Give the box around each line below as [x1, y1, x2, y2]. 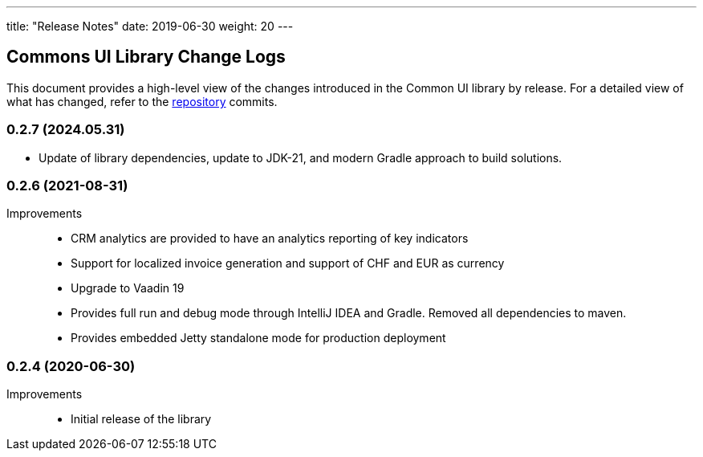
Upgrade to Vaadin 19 [71, 281, 185, 296]
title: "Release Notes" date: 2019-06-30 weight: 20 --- [6, 19, 294, 33]
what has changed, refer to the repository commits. [6, 94, 278, 108]
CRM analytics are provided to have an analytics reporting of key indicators [71, 231, 469, 246]
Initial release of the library [71, 412, 212, 426]
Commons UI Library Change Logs [6, 47, 286, 67]
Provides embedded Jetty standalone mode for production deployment [71, 331, 446, 345]
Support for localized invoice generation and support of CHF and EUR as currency [71, 256, 505, 271]
